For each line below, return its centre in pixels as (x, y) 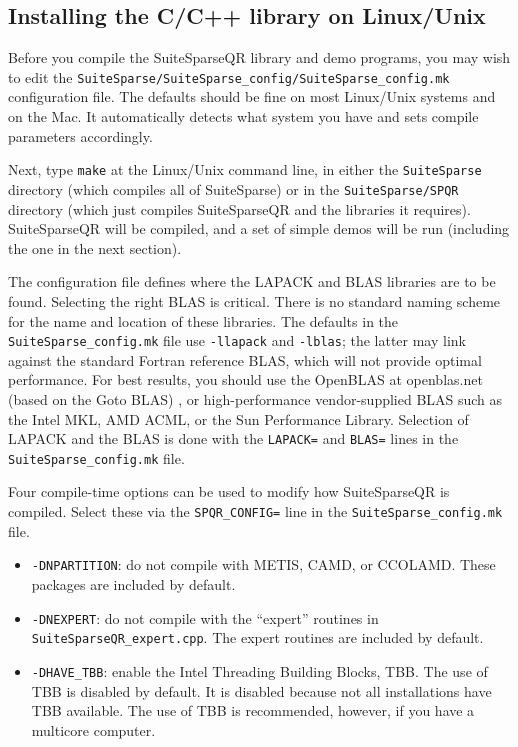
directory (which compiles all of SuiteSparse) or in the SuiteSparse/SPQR (233, 188)
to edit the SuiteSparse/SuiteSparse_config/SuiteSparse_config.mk (229, 76)
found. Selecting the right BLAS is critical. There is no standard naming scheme (254, 300)
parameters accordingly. (80, 135)
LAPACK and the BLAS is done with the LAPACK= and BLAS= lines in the (233, 438)
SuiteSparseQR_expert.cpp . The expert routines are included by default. (257, 637)
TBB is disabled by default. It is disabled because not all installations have (261, 690)
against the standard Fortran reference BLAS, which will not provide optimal (245, 359)
